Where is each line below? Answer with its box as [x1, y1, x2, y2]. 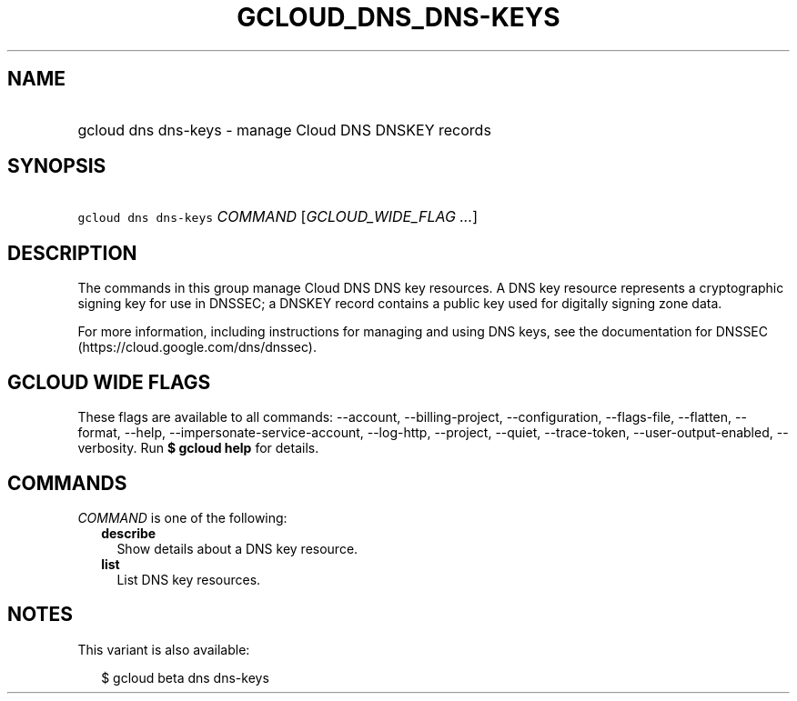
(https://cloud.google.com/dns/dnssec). [77, 339, 317, 356]
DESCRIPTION [7, 241, 137, 265]
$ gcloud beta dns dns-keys [101, 669, 269, 686]
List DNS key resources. [116, 571, 261, 587]
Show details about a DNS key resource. [116, 540, 358, 556]
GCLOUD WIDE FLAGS [7, 370, 211, 394]
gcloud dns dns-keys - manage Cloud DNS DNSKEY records [77, 120, 491, 139]
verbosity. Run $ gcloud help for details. [77, 440, 319, 456]
